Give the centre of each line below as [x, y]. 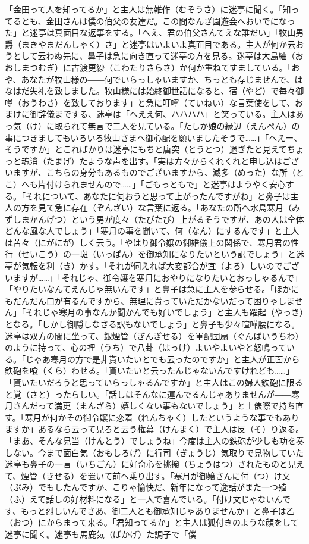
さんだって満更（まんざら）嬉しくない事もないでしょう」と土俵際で [146, 406]
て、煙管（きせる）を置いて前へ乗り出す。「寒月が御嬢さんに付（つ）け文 [148, 475]
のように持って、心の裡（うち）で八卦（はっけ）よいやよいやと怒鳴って [146, 347]
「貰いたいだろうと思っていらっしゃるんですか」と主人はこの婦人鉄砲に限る [154, 382]
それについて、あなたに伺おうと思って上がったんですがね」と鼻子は [158, 196]
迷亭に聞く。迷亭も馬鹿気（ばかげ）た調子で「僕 [101, 534]
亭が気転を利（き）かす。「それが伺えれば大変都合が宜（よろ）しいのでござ [152, 266]
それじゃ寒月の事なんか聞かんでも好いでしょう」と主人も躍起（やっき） [164, 312]
